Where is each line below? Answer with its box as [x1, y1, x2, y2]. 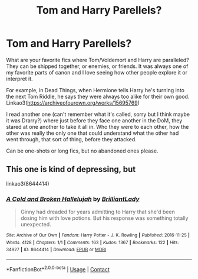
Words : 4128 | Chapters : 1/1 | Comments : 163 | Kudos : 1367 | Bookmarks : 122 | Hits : [6, 239, 179, 245]
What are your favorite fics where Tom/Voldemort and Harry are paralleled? [6, 56, 190, 63]
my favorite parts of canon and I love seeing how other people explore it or [6, 69, 187, 76]
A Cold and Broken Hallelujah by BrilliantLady [6, 194, 140, 203]
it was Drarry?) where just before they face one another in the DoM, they [6, 116, 183, 124]
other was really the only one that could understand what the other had [6, 129, 179, 137]
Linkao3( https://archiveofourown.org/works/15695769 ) [6, 99, 140, 106]
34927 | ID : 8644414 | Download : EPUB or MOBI [6, 246, 107, 253]
